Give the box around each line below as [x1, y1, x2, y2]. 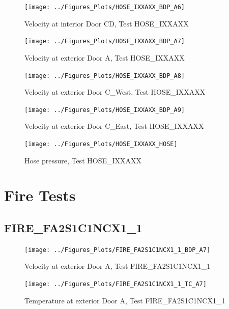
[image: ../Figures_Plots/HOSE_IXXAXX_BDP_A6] [24, 4, 185, 11]
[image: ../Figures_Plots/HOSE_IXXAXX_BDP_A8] [24, 72, 185, 79]
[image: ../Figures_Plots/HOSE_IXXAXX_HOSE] [24, 141, 178, 148]
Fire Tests [4, 185, 76, 206]
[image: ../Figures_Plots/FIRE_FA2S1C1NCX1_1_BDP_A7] [24, 246, 211, 254]
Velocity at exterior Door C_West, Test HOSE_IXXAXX [24, 87, 206, 97]
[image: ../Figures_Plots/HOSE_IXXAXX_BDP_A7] [24, 38, 185, 45]
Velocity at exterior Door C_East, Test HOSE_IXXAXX [24, 121, 204, 131]
